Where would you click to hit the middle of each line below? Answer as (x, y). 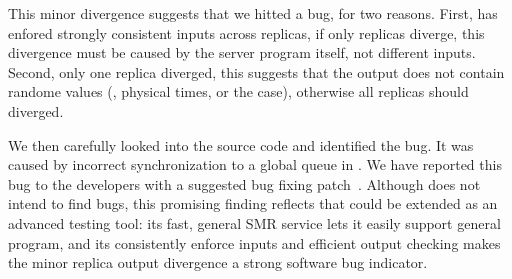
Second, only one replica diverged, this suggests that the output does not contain (256, 71)
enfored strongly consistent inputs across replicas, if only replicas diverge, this (246, 32)
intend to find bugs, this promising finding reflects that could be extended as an (253, 203)
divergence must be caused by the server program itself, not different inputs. (242, 52)
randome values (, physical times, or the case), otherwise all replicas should (238, 91)
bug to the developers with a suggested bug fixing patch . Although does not (244, 183)
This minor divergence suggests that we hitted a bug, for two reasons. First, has (253, 13)
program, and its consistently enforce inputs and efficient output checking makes (254, 242)
